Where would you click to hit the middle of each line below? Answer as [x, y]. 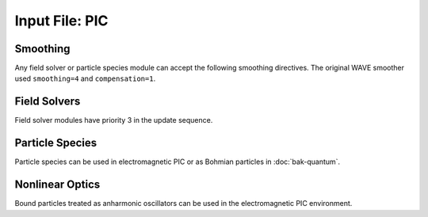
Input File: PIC [61, 21]
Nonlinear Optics [57, 185]
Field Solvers [48, 102]
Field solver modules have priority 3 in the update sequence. [114, 120]
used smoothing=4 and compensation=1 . [85, 78]
